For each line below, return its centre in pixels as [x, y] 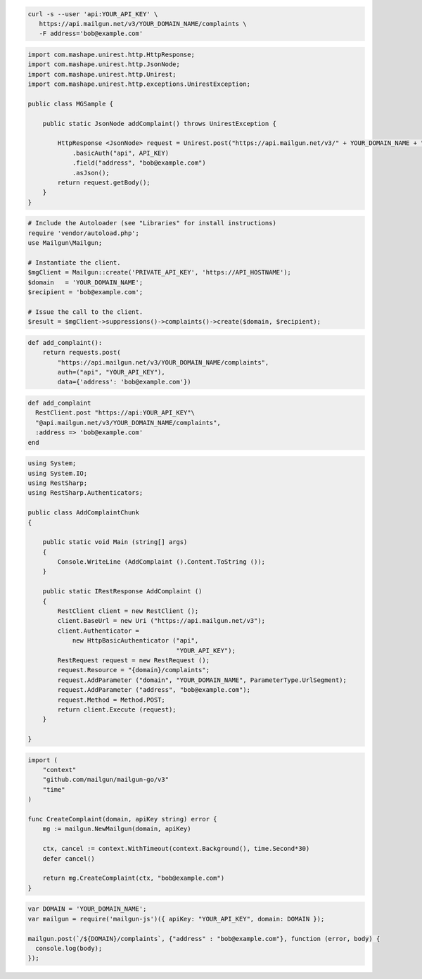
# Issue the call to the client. [85, 312]
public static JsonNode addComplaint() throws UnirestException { [160, 124]
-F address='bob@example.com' [91, 34]
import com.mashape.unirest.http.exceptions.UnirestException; [139, 84]
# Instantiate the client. [74, 263]
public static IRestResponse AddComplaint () [122, 592]
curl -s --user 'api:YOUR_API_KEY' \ [93, 14]
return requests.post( [82, 353]
